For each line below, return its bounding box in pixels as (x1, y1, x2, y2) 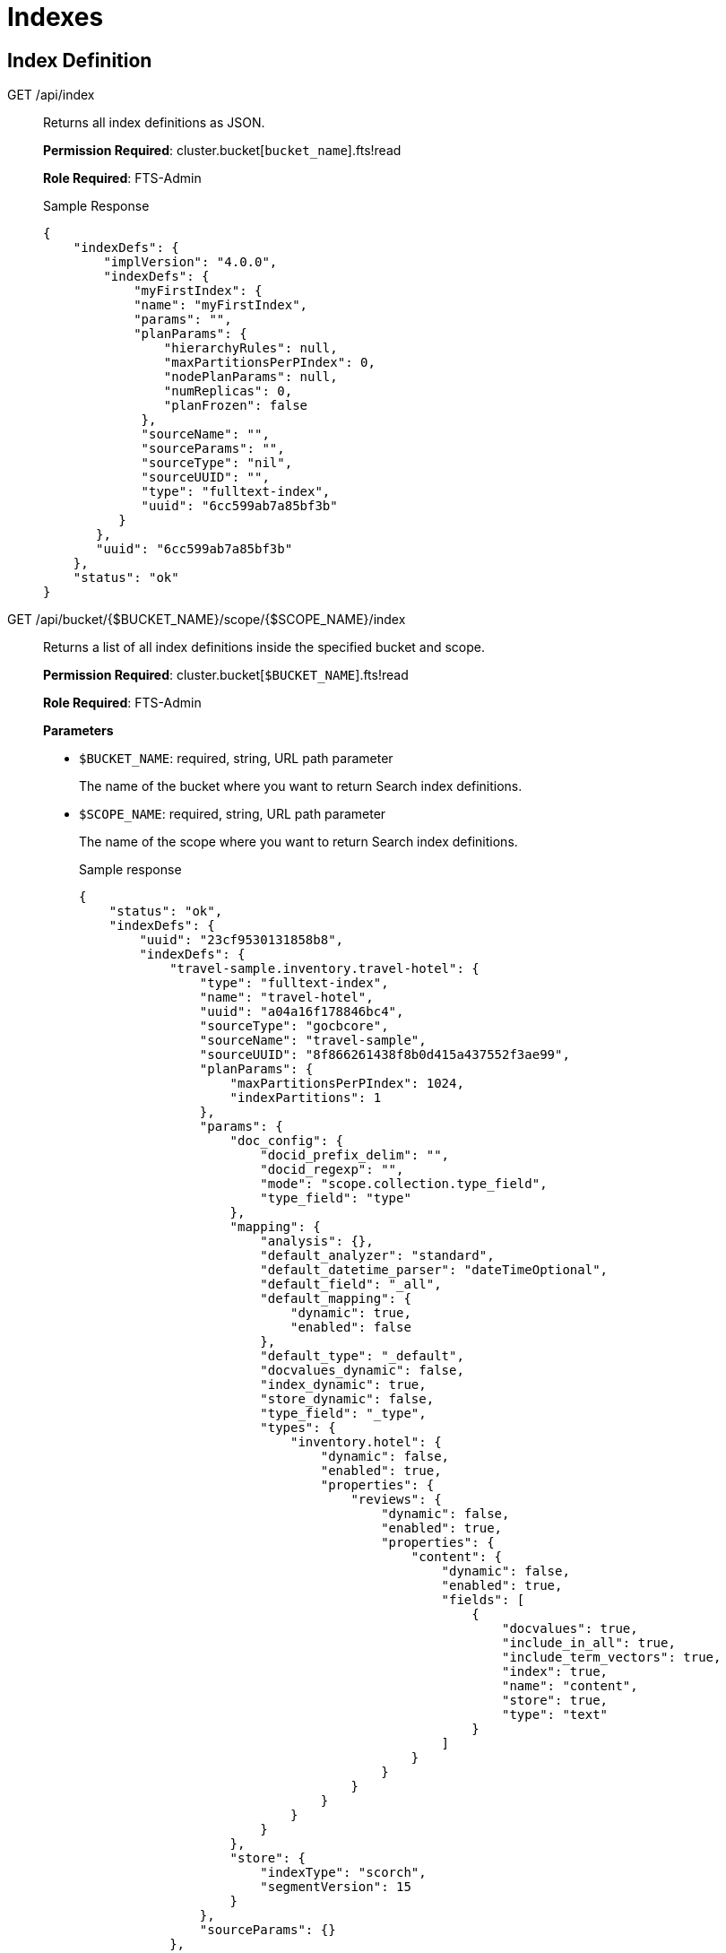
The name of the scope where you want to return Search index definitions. (79, 834, 518, 850)
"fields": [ (441, 1593, 525, 1608)
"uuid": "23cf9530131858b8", (139, 933, 344, 948)
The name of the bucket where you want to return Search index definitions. (79, 778, 523, 794)
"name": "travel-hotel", (199, 990, 374, 1005)
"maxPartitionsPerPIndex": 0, (163, 355, 376, 370)
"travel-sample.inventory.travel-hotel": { (169, 961, 480, 976)
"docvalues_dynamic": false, (260, 1363, 464, 1378)
